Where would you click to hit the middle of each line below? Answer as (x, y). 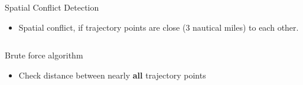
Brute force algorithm (44, 55)
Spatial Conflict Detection (52, 7)
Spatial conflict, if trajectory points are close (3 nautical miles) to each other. (159, 27)
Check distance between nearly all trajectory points (112, 75)
